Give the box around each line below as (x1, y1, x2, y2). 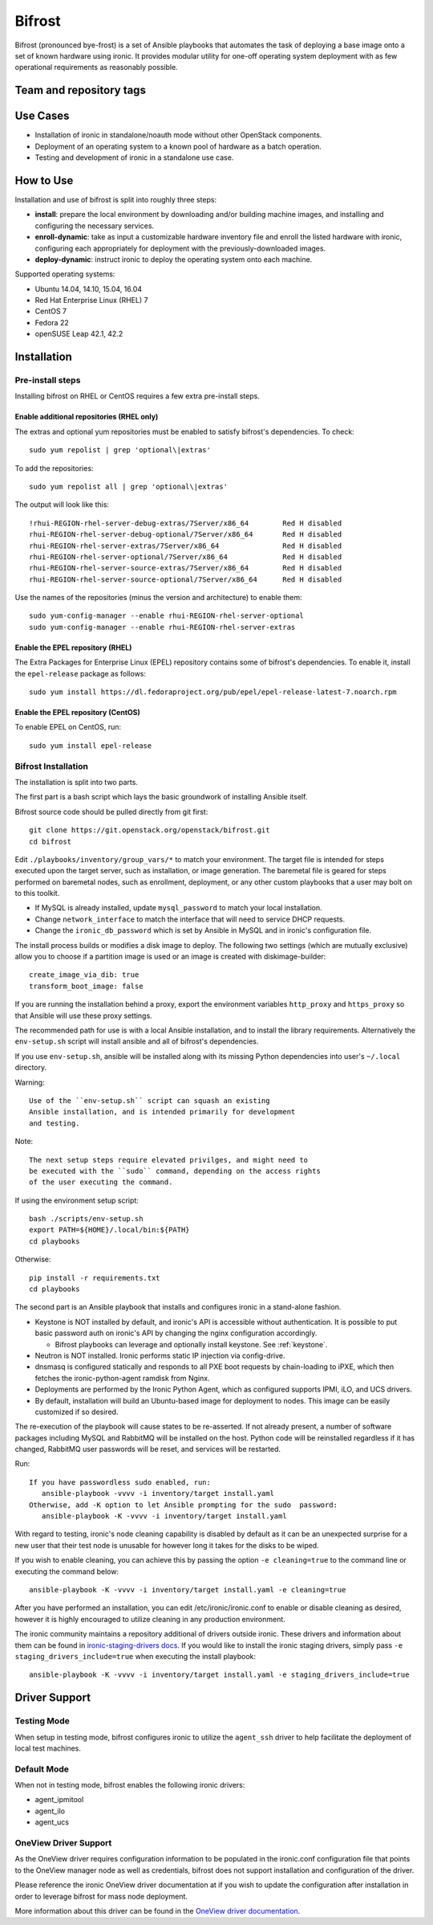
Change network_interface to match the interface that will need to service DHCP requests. (34, 914, 345, 924)
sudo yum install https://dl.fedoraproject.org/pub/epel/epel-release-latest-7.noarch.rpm (29, 688, 397, 697)
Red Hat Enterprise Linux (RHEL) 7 (34, 296, 148, 305)
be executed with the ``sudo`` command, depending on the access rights (29, 1166, 321, 1175)
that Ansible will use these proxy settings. (14, 1011, 152, 1020)
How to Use (14, 174, 74, 187)
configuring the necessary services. (34, 221, 155, 231)
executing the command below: (14, 1567, 119, 1576)
